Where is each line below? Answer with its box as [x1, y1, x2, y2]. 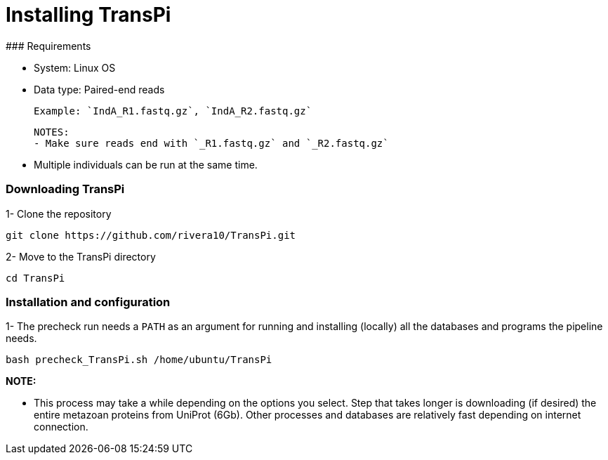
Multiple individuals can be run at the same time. [34, 158, 258, 171]
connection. [34, 421, 88, 433]
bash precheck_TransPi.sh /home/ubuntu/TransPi [6, 354, 272, 366]
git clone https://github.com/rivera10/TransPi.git [6, 229, 296, 241]
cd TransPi [6, 272, 65, 284]
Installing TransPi [6, 3, 171, 27]
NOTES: [34, 126, 70, 138]
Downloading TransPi [6, 182, 125, 197]
